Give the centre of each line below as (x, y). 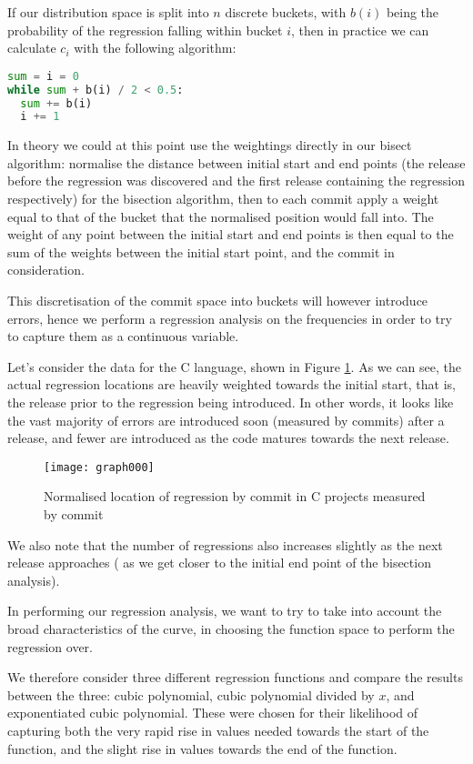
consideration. (46, 270)
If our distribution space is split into (108, 12)
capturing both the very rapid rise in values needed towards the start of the (218, 730)
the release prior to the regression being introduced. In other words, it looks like (231, 402)
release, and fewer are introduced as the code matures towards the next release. (228, 438)
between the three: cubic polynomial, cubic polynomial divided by (191, 694)
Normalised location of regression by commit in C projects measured (235, 496)
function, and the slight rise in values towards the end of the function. (202, 748)
